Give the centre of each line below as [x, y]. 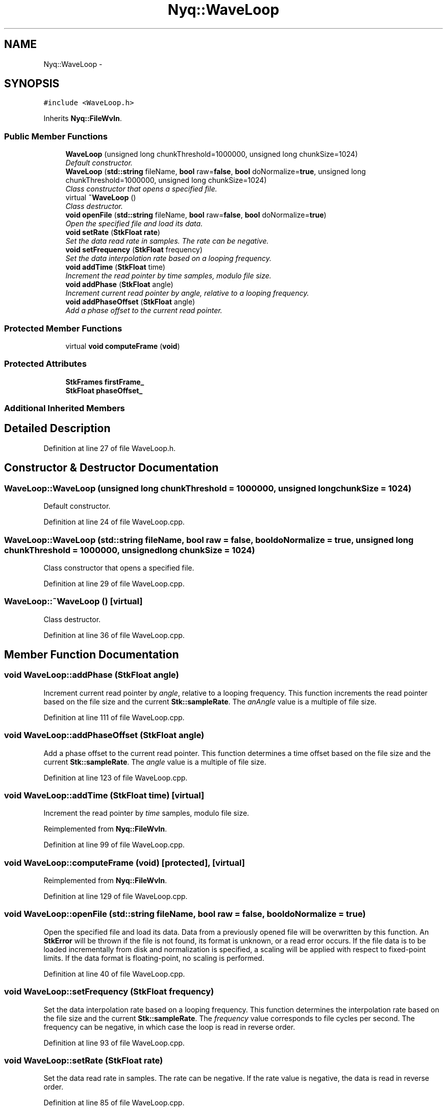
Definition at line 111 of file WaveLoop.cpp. [114, 717]
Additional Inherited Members [65, 408]
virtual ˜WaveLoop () [101, 198]
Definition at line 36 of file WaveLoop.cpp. [114, 635]
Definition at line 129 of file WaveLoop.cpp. [116, 896]
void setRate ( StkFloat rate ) [113, 232]
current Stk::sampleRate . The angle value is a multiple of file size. [155, 762]
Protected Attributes [45, 364]
